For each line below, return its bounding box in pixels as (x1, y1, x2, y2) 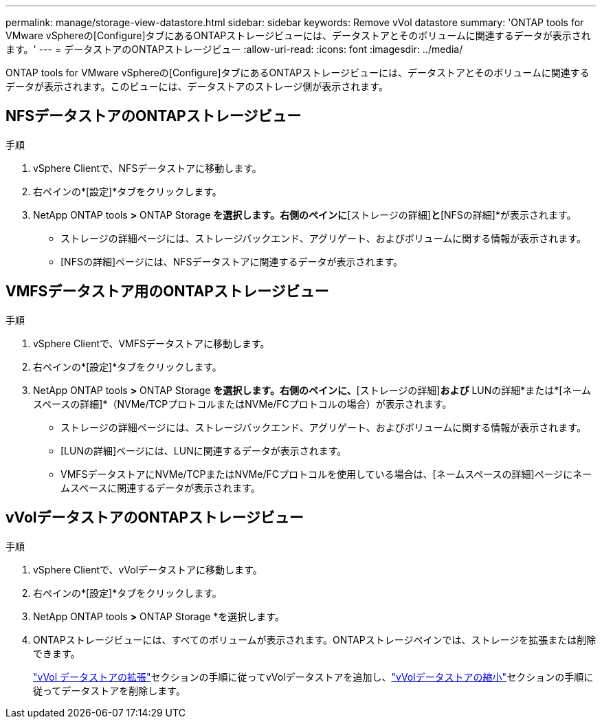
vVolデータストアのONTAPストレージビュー (5, 509, 304, 527)
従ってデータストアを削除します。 (33, 684, 186, 696)
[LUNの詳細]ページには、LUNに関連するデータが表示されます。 (60, 444, 347, 457)
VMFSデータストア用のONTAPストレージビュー (5, 283, 329, 300)
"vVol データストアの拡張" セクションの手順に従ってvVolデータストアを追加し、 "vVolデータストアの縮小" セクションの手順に (33, 670, 594, 683)
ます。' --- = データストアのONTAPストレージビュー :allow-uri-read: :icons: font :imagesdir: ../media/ (5, 43, 463, 55)
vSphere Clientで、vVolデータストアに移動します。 (33, 563, 263, 575)
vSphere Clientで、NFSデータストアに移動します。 (33, 162, 262, 174)
